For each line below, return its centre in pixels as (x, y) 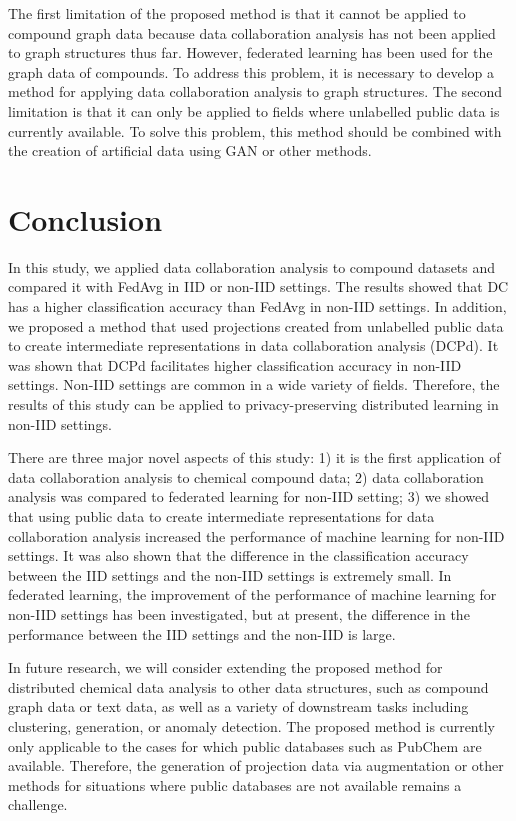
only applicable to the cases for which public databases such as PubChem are (245, 745)
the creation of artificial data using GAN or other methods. (190, 150)
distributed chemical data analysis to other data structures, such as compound (248, 686)
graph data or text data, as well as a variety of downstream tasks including (238, 706)
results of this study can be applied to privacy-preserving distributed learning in (253, 404)
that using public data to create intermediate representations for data (221, 516)
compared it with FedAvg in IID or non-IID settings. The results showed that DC (258, 286)
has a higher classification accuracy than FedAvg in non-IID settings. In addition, (257, 306)
